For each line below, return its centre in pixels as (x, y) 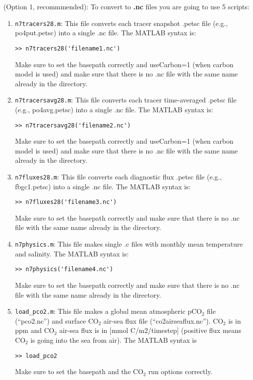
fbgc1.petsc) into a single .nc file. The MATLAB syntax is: (103, 186)
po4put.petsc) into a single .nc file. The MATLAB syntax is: (105, 33)
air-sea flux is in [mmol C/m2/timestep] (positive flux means (150, 330)
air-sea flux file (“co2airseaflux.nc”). (157, 320)
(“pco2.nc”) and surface (50, 320)
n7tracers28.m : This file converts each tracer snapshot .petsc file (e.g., (121, 23)
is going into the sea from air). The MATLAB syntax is (114, 340)
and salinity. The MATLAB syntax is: (72, 253)
